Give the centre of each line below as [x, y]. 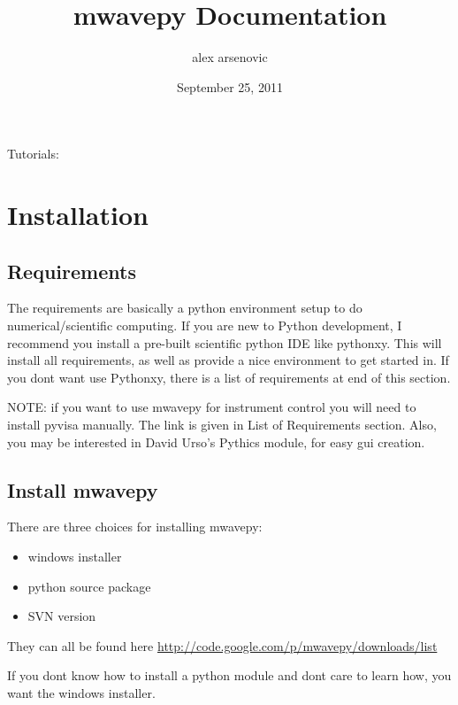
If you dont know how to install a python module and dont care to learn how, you [229, 675]
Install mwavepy [83, 489]
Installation [78, 215]
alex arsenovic [230, 57]
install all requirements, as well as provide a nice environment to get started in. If [228, 360]
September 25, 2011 [230, 86]
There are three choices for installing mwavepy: [135, 527]
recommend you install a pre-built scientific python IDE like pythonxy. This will [225, 342]
